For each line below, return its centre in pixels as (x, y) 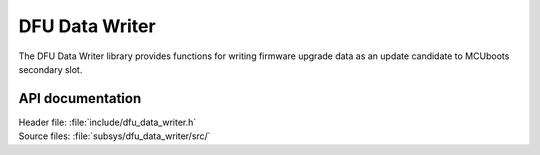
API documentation (80, 98)
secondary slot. (50, 69)
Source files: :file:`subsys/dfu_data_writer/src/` (114, 136)
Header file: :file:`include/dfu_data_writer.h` (107, 122)
